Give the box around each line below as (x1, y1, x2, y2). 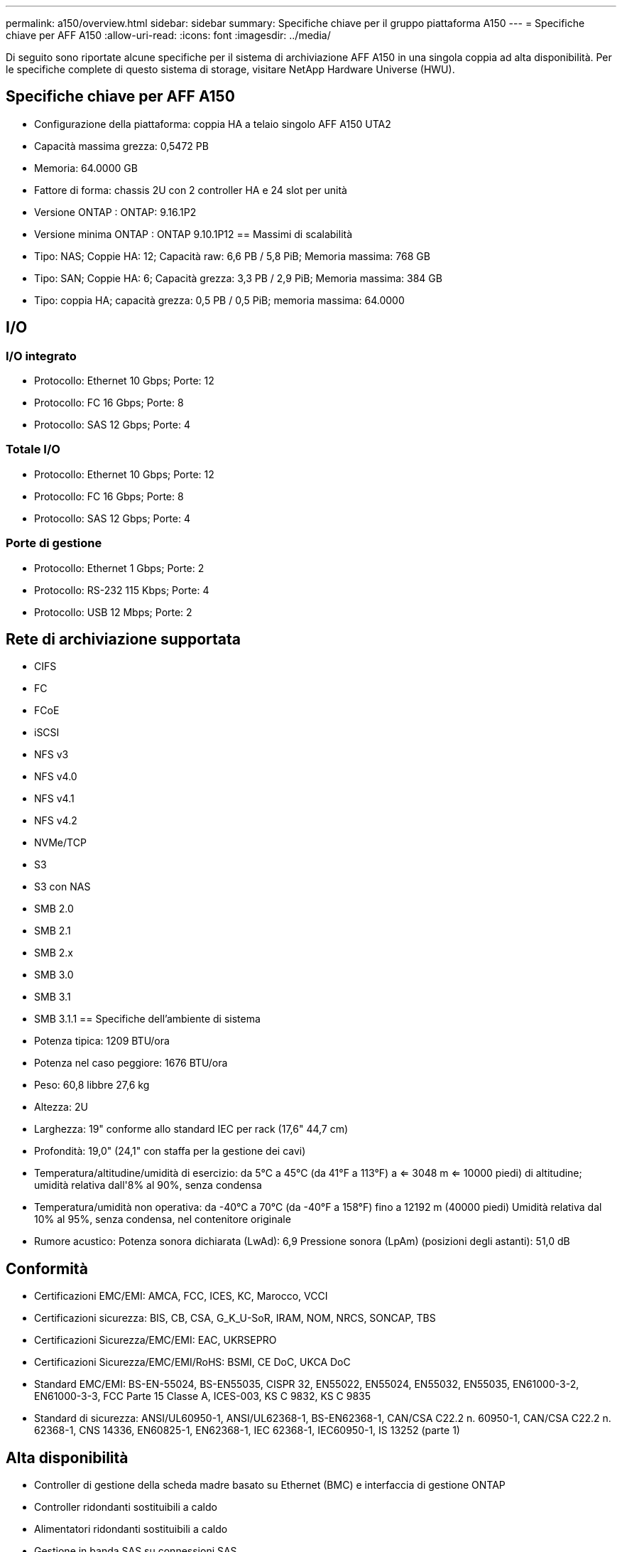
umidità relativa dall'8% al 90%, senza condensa (34, 1179, 262, 1192)
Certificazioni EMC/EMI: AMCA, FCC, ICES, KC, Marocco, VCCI (34, 1290, 328, 1303)
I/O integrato (6, 348, 77, 363)
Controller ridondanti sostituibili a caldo (34, 1501, 217, 1514)
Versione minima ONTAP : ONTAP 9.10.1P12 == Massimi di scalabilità (34, 227, 353, 240)
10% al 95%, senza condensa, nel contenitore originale (34, 1213, 291, 1226)
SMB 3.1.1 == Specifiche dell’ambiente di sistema (34, 1013, 261, 1025)
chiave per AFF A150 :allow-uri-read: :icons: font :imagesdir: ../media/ (6, 29, 331, 41)
